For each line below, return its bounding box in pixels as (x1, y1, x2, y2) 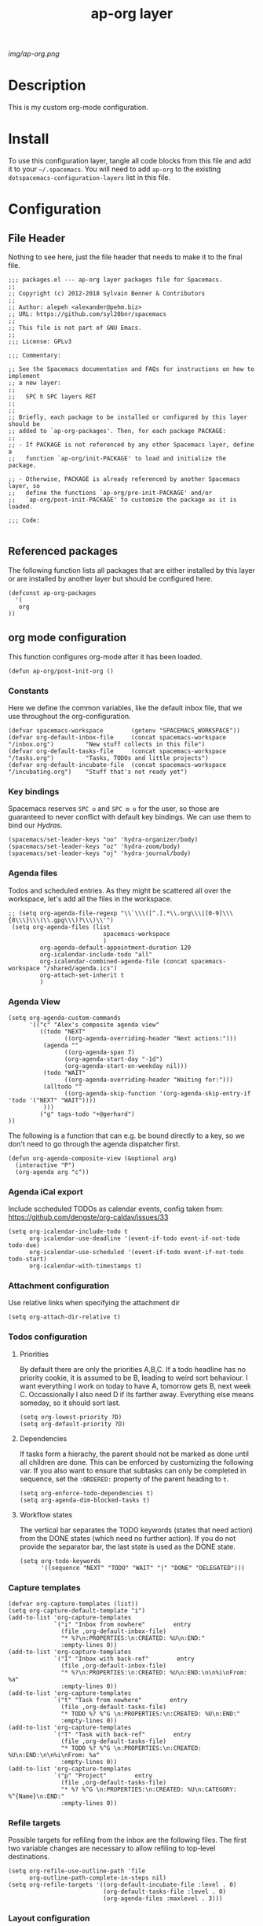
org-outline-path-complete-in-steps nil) (28, 1874, 167, 1882)
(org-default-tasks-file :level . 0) (103, 1887, 226, 1896)
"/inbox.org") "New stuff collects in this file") (8, 740, 206, 748)
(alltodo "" (42, 1082, 82, 1091)
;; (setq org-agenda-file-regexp (8, 909, 118, 917)
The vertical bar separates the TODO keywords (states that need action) (19, 1525, 254, 1535)
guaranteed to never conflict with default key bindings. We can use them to (8, 813, 251, 822)
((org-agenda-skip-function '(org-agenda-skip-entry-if (64, 1089, 251, 1097)
